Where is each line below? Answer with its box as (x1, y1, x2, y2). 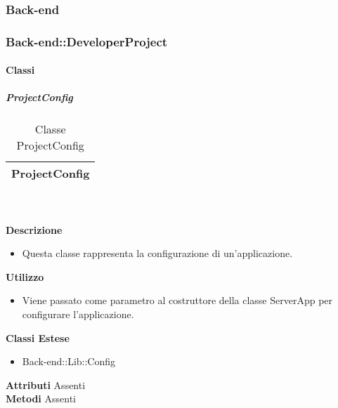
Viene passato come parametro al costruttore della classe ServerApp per (22, 293, 333, 308)
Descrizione (6, 222, 63, 237)
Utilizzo (6, 269, 44, 284)
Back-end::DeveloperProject (6, 32, 168, 50)
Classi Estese (6, 330, 70, 345)
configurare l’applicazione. (22, 307, 134, 321)
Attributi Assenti (6, 377, 86, 392)
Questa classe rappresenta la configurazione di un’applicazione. (22, 246, 293, 261)
